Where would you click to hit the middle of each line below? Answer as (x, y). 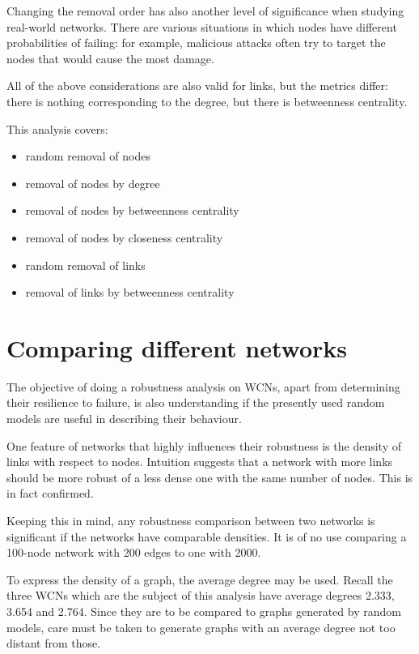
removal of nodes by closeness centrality (124, 237)
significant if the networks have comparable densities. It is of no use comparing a (207, 536)
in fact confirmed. (50, 493)
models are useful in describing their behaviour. (124, 419)
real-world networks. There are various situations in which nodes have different (202, 26)
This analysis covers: (57, 128)
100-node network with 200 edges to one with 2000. (134, 552)
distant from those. (54, 643)
